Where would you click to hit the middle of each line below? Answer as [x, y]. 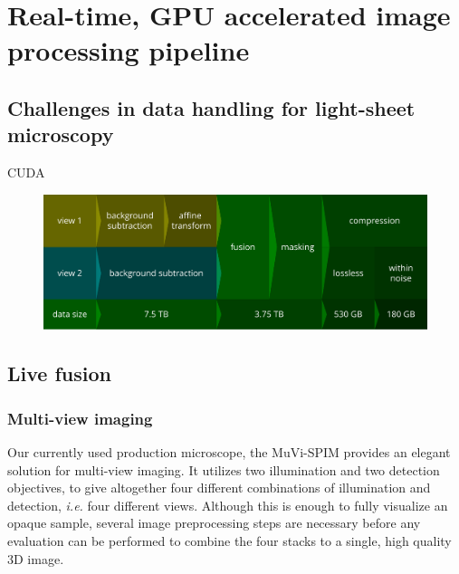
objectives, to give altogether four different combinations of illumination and [219, 488]
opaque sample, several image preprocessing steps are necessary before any [214, 523]
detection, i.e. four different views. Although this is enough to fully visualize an [228, 505]
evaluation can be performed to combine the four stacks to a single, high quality [229, 540]
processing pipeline [129, 50]
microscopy [61, 134]
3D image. [36, 558]
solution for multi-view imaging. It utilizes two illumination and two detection [224, 469]
